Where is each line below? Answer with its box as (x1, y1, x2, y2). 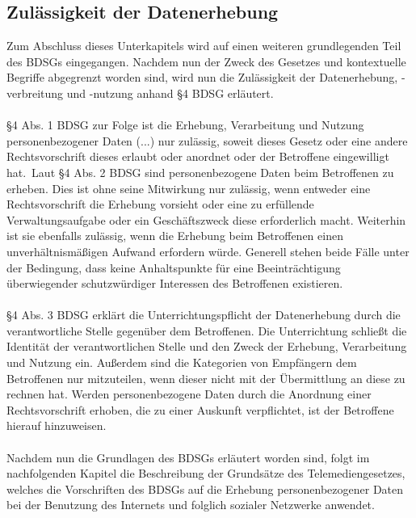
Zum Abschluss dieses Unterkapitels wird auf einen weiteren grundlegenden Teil (6, 37, 401, 54)
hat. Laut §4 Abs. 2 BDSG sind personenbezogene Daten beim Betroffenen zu (6, 163, 394, 180)
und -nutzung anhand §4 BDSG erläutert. (66, 84, 274, 101)
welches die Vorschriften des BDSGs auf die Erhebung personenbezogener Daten (6, 480, 404, 497)
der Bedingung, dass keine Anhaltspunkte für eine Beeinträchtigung (6, 259, 341, 276)
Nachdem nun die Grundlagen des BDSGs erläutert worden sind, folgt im (6, 449, 370, 465)
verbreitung (6, 84, 64, 101)
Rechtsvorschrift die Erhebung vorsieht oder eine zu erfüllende (6, 196, 314, 213)
